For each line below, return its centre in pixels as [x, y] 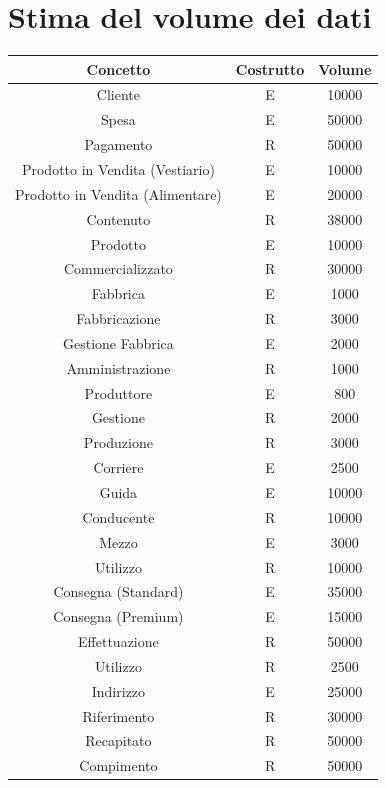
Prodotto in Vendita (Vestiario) [118, 169]
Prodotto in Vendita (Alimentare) [118, 193]
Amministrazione [118, 367]
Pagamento [118, 144]
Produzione [118, 442]
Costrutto [270, 68]
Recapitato [118, 740]
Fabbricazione [118, 318]
